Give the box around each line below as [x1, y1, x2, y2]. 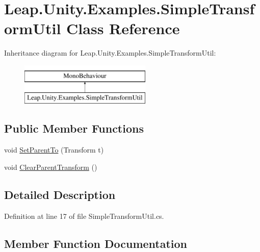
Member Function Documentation [4, 235, 188, 251]
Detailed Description [4, 186, 116, 202]
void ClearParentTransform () [4, 161, 97, 172]
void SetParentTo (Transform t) [4, 144, 104, 155]
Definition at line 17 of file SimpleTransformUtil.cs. [4, 210, 164, 221]
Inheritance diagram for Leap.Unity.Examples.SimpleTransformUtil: [4, 47, 216, 58]
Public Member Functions [4, 120, 144, 136]
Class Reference [66, 18, 180, 39]
